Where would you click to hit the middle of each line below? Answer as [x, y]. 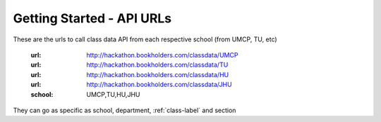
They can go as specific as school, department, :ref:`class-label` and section [125, 110]
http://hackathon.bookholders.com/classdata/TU [157, 65]
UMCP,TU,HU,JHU [113, 94]
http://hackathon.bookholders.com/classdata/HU [158, 74]
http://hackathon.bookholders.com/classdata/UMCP [162, 55]
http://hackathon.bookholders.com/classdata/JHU [159, 85]
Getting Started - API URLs [92, 18]
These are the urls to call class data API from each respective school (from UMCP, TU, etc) [145, 39]
